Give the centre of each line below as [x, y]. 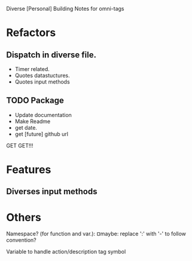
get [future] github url [42, 134]
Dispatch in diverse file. [51, 55]
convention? [22, 240]
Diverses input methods [52, 191]
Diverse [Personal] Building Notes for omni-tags [65, 9]
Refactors [31, 33]
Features [29, 170]
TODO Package [35, 101]
